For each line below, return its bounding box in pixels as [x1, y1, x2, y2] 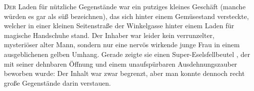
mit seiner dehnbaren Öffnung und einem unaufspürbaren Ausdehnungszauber [4, 58, 237, 69]
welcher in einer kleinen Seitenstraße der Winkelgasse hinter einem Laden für [4, 20, 234, 31]
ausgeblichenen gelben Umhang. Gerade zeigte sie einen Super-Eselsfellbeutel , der [4, 49, 250, 59]
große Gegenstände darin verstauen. [4, 77, 111, 88]
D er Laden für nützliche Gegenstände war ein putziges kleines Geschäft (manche [4, 1, 246, 11]
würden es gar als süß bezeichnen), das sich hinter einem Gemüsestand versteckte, [4, 11, 249, 21]
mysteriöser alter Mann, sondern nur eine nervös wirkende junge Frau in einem [4, 39, 240, 50]
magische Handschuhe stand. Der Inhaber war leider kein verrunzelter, [4, 30, 214, 40]
